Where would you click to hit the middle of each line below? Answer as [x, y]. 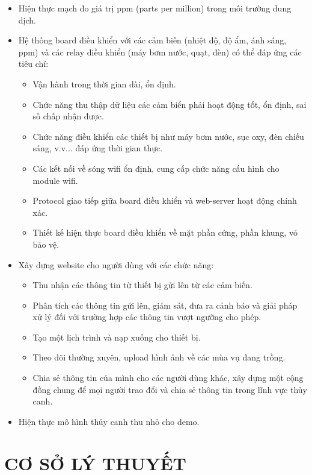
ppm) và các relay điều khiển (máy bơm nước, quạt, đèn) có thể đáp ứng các [160, 52]
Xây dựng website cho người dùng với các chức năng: [116, 264]
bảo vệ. [46, 244]
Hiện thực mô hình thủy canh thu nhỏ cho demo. [109, 421]
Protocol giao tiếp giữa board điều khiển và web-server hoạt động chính [165, 200]
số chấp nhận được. [68, 116]
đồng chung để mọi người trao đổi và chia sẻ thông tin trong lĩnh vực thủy [170, 389]
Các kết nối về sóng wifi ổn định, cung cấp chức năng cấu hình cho [156, 168]
